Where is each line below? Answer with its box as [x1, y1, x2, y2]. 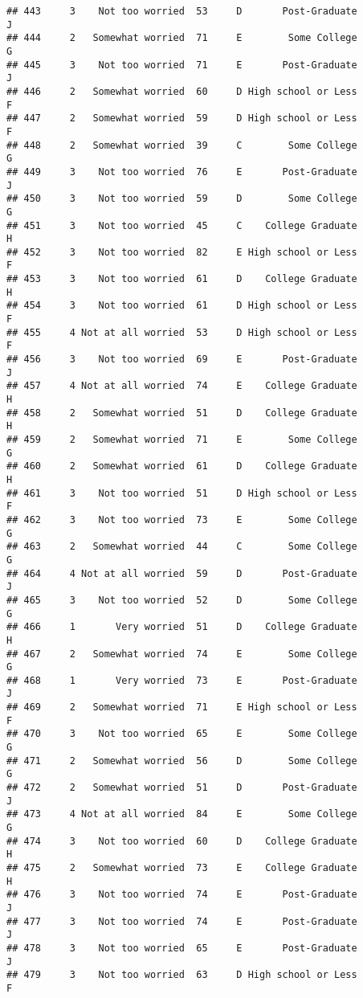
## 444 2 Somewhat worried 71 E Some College [6, 32, 357, 44]
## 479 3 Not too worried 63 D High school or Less [6, 969, 357, 981]
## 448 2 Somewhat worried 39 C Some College [6, 139, 357, 151]
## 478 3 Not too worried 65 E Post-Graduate [6, 942, 357, 954]
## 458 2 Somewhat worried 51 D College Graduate [6, 407, 357, 419]
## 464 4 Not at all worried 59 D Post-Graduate [6, 567, 357, 579]
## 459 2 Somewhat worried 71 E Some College [6, 434, 357, 445]
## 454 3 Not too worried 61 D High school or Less [6, 300, 357, 312]
